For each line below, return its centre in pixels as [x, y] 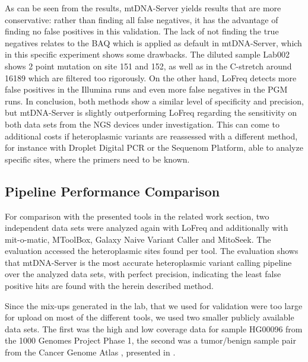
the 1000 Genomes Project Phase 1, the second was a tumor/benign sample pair [150, 340]
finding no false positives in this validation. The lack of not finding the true [142, 31]
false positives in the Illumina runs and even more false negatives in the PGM [146, 89]
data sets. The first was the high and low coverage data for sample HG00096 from [154, 328]
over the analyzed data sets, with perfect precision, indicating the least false [143, 274]
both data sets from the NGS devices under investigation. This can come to [142, 124]
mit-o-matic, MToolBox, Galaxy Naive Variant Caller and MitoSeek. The [138, 239]
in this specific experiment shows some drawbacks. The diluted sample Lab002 [147, 54]
